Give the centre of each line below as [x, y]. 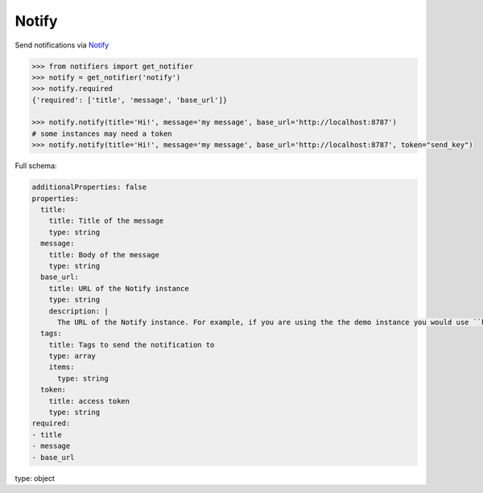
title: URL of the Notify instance [119, 288]
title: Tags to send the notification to [132, 345]
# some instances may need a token [102, 134]
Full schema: [36, 166]
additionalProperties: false [89, 187]
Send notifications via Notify [62, 45]
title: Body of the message [104, 255]
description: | [78, 311]
